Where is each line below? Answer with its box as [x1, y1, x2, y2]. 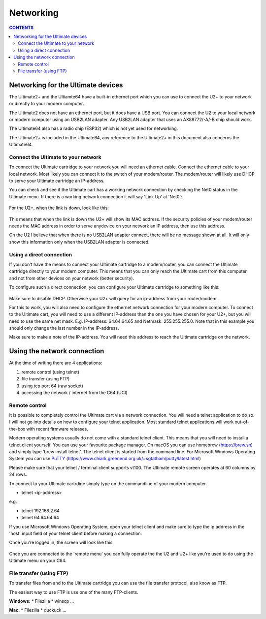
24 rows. [9, 471, 27, 477]
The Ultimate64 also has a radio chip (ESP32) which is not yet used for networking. [9, 125, 178, 131]
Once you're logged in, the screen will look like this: [9, 539, 114, 546]
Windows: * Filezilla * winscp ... [9, 598, 74, 604]
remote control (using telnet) [21, 369, 80, 375]
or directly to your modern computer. [9, 101, 84, 107]
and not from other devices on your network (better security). [9, 275, 134, 281]
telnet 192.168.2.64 [21, 507, 60, 514]
